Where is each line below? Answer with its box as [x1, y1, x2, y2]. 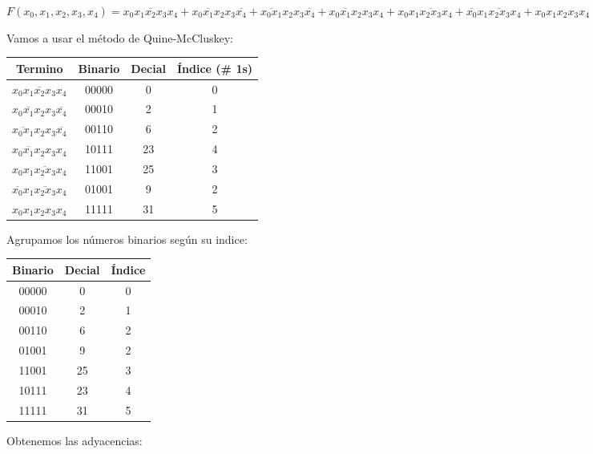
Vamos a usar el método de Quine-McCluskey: [6, 29, 233, 46]
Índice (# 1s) [177, 59, 253, 76]
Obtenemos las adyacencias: [6, 432, 143, 448]
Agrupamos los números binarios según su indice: [6, 230, 248, 247]
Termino [15, 59, 63, 76]
